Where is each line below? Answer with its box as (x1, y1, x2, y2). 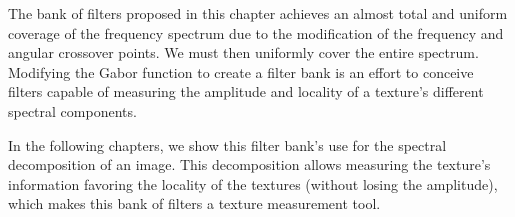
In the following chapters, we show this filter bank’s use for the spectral (8, 134, 447, 155)
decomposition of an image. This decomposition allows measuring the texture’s (8, 154, 491, 175)
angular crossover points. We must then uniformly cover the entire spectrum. (8, 42, 479, 63)
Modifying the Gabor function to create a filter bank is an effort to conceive (8, 61, 474, 82)
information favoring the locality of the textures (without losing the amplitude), (8, 173, 498, 194)
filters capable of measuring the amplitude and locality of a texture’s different (8, 81, 484, 102)
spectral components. (8, 100, 137, 121)
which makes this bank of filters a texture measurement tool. (8, 193, 381, 214)
